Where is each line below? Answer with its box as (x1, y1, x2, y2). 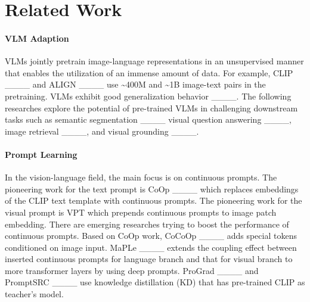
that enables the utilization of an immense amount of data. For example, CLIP (5, 66, 293, 79)
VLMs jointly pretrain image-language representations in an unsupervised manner (5, 55, 304, 67)
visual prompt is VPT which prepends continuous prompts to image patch (5, 206, 277, 218)
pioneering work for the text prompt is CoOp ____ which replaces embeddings (5, 182, 299, 195)
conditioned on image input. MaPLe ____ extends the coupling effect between (5, 241, 297, 253)
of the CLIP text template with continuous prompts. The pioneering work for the (5, 194, 302, 207)
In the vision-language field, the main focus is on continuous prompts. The (5, 171, 277, 183)
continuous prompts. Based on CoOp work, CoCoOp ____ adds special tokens (5, 229, 297, 242)
